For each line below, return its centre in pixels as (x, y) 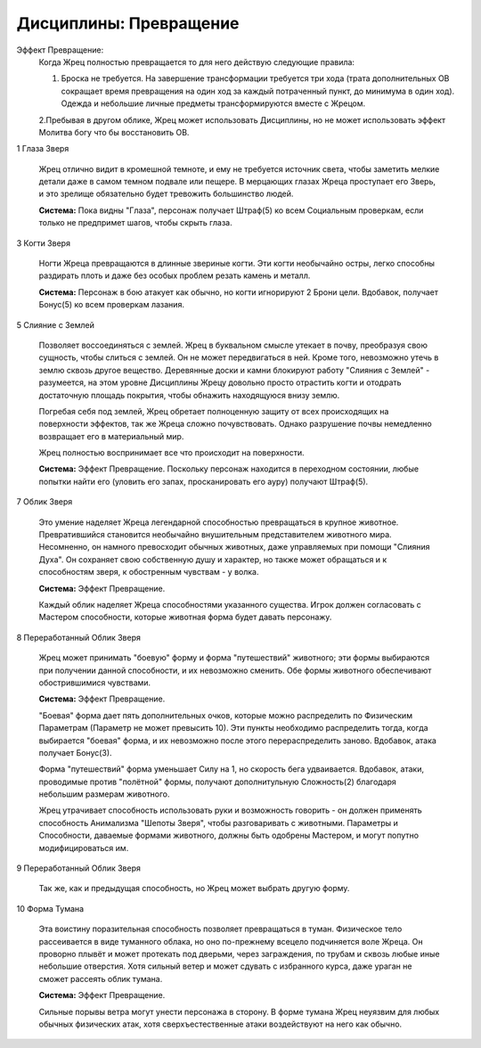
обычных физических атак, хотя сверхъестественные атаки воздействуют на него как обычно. (220, 1024)
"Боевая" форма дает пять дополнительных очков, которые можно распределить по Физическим (226, 715)
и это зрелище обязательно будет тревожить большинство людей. (166, 194)
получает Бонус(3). (75, 752)
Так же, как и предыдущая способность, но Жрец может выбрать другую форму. (194, 888)
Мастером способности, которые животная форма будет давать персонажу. (185, 617)
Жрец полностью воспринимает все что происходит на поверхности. (171, 453)
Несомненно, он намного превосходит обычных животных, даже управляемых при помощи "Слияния (234, 547)
